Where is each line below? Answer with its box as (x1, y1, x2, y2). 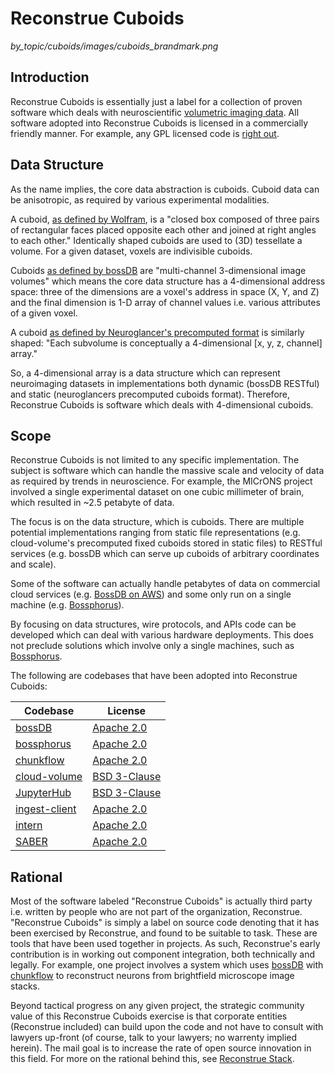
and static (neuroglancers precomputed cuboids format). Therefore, (10, 388, 291, 400)
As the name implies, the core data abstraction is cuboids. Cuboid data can (10, 183, 320, 195)
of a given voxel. (10, 307, 78, 319)
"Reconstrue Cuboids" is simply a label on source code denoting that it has (10, 917, 320, 929)
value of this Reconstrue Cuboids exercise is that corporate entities (10, 1010, 288, 1022)
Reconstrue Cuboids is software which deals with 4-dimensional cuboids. (10, 398, 314, 411)
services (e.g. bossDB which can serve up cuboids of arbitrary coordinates (10, 548, 320, 560)
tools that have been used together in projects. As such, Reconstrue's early (10, 938, 321, 950)
